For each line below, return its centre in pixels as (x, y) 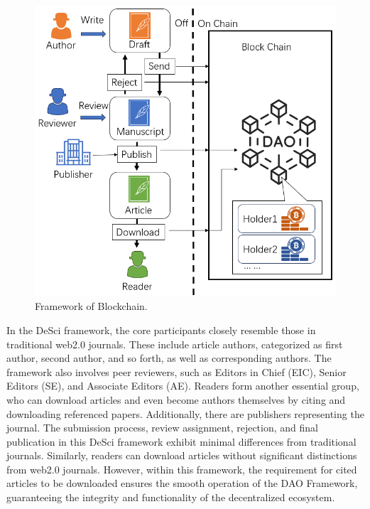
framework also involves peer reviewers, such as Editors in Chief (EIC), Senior (176, 371)
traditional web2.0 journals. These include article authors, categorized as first (175, 344)
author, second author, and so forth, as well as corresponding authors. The (169, 358)
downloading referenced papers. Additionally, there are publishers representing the (185, 413)
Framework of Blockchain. (91, 306)
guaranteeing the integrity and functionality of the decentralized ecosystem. (171, 497)
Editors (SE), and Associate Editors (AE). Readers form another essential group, (183, 386)
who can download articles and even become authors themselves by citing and (176, 399)
